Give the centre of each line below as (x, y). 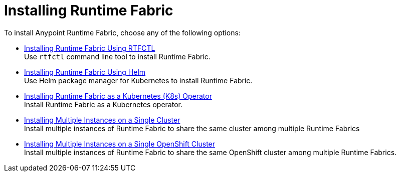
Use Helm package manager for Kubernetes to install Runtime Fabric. (138, 80)
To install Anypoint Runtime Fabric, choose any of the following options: (122, 32)
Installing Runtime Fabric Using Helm (85, 72)
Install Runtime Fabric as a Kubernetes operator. (103, 104)
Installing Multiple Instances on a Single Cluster (102, 120)
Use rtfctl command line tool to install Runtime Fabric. (117, 56)
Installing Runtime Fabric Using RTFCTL (90, 48)
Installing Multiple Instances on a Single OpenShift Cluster (120, 144)
